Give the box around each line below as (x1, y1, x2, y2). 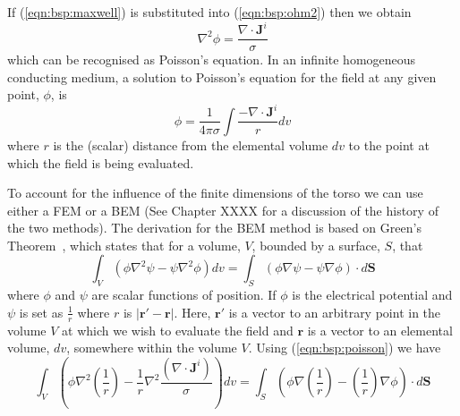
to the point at (348, 135, 430, 154)
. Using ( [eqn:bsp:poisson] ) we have (248, 338, 441, 357)
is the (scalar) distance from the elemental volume (53, 135, 328, 154)
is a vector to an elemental (307, 320, 453, 339)
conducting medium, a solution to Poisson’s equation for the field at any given (7, 67, 437, 86)
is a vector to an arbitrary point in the (228, 302, 441, 321)
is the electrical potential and (292, 285, 453, 304)
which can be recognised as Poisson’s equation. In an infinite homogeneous (7, 50, 416, 69)
